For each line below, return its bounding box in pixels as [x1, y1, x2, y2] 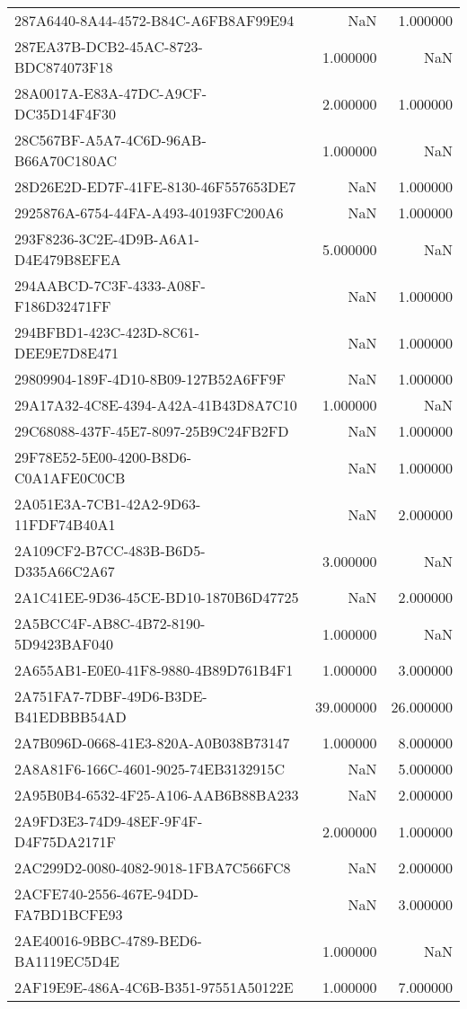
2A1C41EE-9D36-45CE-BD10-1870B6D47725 [14, 587, 299, 607]
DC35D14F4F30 [14, 103, 116, 124]
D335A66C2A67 [14, 561, 115, 581]
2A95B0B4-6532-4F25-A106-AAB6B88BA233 [14, 784, 299, 805]
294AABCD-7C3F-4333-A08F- [14, 275, 206, 296]
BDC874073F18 [14, 57, 113, 77]
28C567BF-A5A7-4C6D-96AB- [14, 129, 207, 150]
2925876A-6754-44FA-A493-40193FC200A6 [14, 202, 284, 223]
